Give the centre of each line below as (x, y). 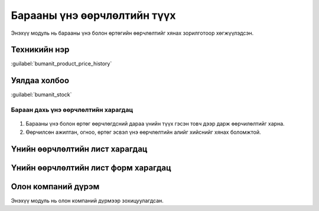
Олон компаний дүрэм (55, 187)
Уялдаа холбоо (40, 80)
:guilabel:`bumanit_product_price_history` (61, 64)
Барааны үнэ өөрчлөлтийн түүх (94, 15)
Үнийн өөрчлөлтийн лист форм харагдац (91, 168)
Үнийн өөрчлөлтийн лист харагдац (79, 149)
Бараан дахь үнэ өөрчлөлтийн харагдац (72, 110)
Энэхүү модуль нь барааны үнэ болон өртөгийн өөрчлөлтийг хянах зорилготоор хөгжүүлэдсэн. (132, 33)
